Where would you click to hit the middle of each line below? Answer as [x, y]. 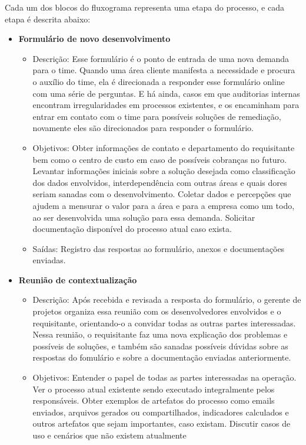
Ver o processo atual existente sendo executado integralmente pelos [154, 389]
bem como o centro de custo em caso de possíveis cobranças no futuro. [159, 159]
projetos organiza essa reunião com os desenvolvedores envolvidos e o [157, 311]
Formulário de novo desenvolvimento [94, 39]
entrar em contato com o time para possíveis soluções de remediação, [157, 116]
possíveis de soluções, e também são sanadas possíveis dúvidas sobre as [160, 346]
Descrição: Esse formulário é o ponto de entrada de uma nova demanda [161, 58]
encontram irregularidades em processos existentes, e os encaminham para [166, 105]
